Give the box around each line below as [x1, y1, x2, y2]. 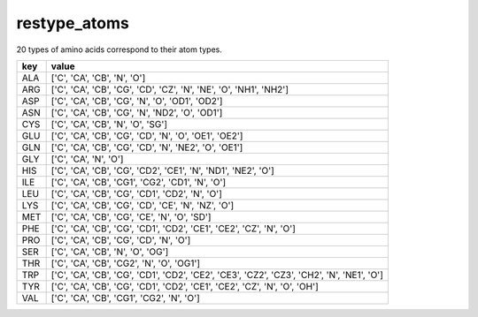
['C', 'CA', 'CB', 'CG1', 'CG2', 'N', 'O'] [50, 291, 201, 304]
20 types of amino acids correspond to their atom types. [16, 44, 223, 55]
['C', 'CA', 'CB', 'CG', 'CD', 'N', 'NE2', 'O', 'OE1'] [50, 141, 243, 154]
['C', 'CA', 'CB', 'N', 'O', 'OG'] [50, 245, 169, 258]
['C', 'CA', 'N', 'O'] [50, 153, 124, 165]
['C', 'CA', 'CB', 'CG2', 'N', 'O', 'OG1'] [50, 257, 201, 269]
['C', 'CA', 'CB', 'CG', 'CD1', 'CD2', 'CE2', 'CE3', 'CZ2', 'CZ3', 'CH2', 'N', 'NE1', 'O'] [50, 268, 384, 281]
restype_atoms [16, 13, 130, 33]
